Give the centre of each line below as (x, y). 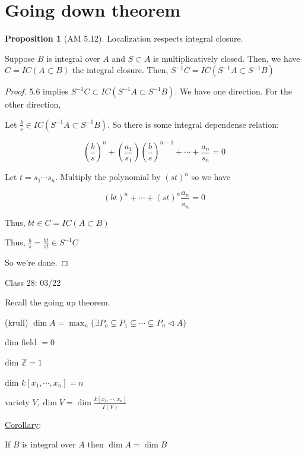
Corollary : (23, 424)
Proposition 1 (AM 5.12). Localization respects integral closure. (124, 38)
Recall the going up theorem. (58, 302)
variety (17, 402)
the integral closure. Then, (120, 70)
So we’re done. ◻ (36, 262)
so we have (211, 177)
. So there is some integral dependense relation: (193, 124)
